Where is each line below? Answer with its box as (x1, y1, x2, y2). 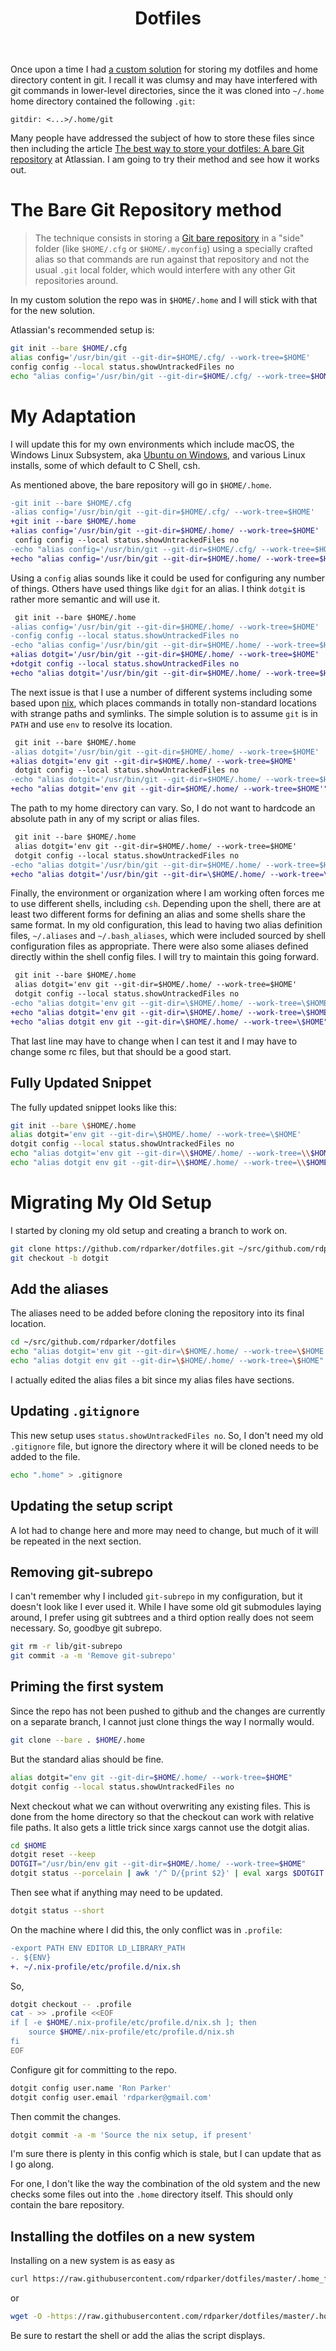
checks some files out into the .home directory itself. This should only (10, 2188, 294, 2201)
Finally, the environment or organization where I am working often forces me (10, 887, 325, 899)
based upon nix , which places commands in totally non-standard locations (10, 697, 317, 709)
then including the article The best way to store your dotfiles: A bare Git (10, 143, 305, 155)
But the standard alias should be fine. (10, 1753, 164, 1765)
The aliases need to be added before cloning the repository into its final (10, 1307, 305, 1319)
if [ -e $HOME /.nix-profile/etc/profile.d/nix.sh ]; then (10, 2018, 257, 2028)
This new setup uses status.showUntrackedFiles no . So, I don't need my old (10, 1429, 324, 1441)
